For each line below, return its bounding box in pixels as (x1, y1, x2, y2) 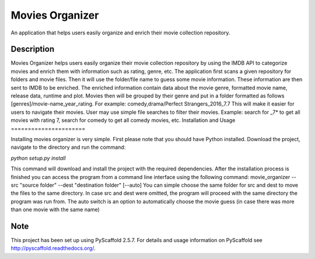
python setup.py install (10, 155, 66, 162)
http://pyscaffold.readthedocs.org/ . (10, 245, 96, 252)
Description (10, 44, 55, 54)
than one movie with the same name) (10, 206, 100, 213)
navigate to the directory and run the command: (10, 143, 126, 151)
